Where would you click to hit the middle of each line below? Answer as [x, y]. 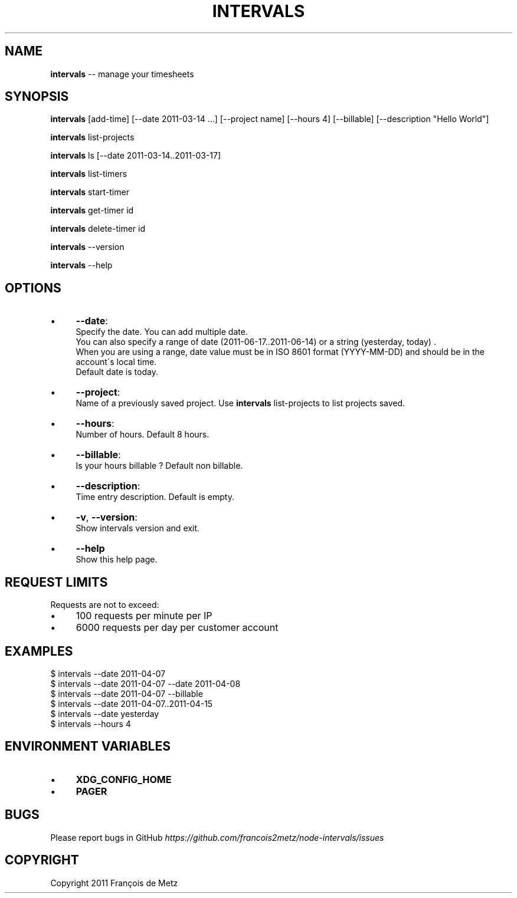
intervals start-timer [90, 192]
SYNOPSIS [37, 97]
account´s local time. [116, 362]
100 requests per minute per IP [144, 616]
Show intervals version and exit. [138, 528]
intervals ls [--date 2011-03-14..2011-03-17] [136, 156]
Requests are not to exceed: [105, 605]
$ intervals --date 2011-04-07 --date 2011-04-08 [145, 683]
